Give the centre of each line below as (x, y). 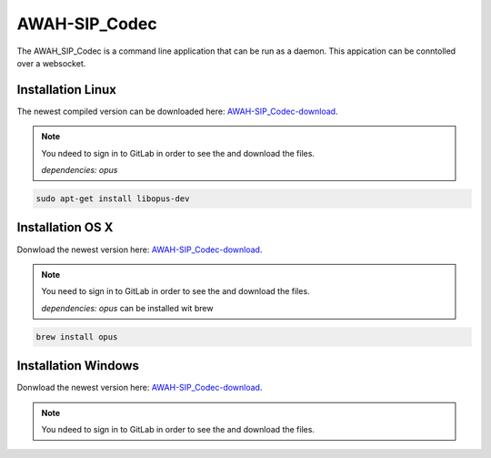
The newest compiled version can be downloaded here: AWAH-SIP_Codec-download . (177, 111)
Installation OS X (65, 228)
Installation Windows (78, 366)
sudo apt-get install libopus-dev (113, 199)
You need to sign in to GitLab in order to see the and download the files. (175, 291)
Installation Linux (67, 90)
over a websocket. (51, 63)
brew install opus (77, 336)
